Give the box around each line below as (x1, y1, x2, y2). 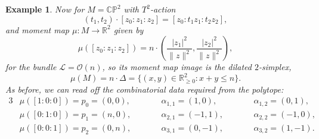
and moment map (5, 23, 69, 36)
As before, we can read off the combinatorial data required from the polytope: (5, 83, 284, 95)
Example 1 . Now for (5, 3, 85, 15)
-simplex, (258, 61, 292, 73)
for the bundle (5, 61, 57, 73)
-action (150, 3, 176, 15)
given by (113, 23, 144, 36)
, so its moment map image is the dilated (102, 61, 252, 73)
